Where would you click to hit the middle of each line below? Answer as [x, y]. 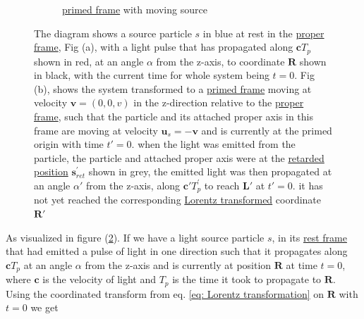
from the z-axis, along [133, 185]
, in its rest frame [309, 237]
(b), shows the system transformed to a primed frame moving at [173, 88]
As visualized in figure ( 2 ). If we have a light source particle [135, 237]
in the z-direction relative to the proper [219, 102]
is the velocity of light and [99, 279]
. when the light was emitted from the [213, 144]
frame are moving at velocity [96, 130]
